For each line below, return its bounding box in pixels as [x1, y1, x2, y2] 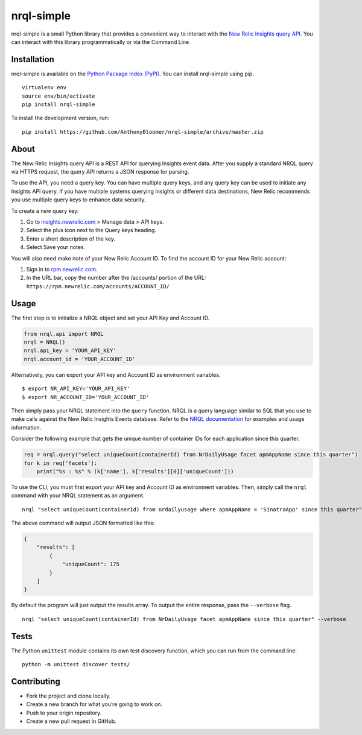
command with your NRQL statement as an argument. [11, 492, 145, 499]
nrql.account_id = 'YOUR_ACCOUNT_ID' [24, 356, 136, 362]
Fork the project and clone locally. [26, 692, 111, 699]
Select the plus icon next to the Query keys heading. [26, 227, 157, 234]
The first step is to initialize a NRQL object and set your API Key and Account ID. [11, 314, 210, 321]
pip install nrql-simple [22, 101, 95, 108]
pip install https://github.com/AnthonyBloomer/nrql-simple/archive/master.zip [22, 128, 264, 135]
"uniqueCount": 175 [62, 561, 120, 568]
